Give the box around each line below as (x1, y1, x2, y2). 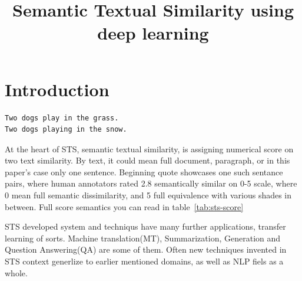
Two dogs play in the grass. (5, 113, 119, 122)
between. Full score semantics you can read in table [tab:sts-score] (5, 200, 244, 213)
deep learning (97, 21, 209, 45)
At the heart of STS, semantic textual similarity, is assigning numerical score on (5, 142, 294, 155)
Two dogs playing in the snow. (5, 125, 127, 134)
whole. (5, 266, 28, 279)
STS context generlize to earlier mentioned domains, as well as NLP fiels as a (5, 255, 284, 267)
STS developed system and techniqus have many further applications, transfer (5, 220, 286, 233)
